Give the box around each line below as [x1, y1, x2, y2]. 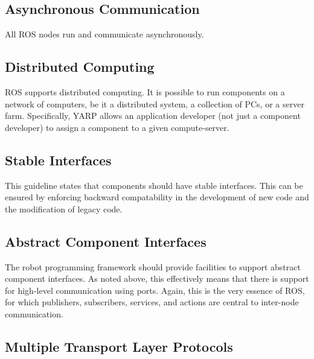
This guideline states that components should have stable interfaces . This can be [5, 179, 303, 191]
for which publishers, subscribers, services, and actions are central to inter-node [5, 296, 299, 308]
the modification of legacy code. [5, 202, 123, 215]
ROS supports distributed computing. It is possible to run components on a [5, 86, 285, 98]
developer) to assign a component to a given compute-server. [5, 121, 229, 133]
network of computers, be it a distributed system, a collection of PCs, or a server [5, 97, 304, 110]
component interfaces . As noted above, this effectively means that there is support [5, 272, 309, 285]
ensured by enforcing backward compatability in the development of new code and [5, 191, 309, 203]
